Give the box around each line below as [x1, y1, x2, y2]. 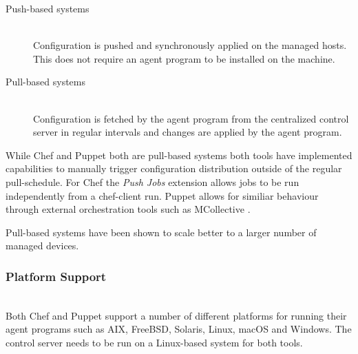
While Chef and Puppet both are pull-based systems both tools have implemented [6, 147, 352, 162]
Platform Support [6, 267, 107, 284]
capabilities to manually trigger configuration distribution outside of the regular [6, 161, 342, 176]
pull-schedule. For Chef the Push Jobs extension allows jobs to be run [6, 174, 299, 189]
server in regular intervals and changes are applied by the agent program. [33, 125, 342, 139]
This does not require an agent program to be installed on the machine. [33, 51, 335, 65]
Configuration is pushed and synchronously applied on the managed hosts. [33, 38, 347, 52]
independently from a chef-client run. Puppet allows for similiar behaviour [6, 188, 319, 202]
